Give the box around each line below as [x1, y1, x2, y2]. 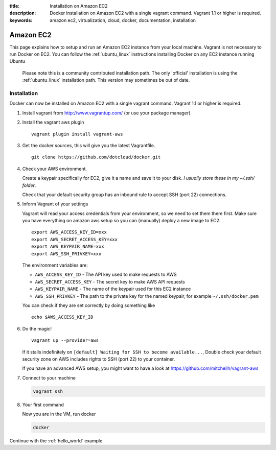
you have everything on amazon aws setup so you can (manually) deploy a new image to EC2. [22, 218, 221, 224]
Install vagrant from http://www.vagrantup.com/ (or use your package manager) [22, 110, 191, 116]
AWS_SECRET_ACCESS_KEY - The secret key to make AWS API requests [35, 278, 185, 285]
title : [9, 3, 20, 9]
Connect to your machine [22, 374, 76, 381]
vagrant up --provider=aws [31, 338, 99, 343]
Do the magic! [22, 325, 52, 331]
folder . [22, 182, 36, 188]
